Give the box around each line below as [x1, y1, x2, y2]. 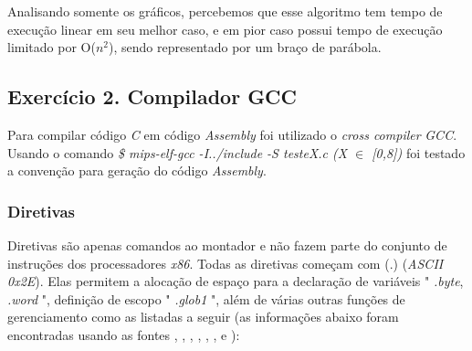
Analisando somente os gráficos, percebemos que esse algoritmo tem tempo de [7, 2, 443, 20]
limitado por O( [7, 37, 96, 57]
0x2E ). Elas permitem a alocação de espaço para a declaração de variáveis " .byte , [7, 271, 464, 291]
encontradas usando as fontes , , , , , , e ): [7, 324, 240, 344]
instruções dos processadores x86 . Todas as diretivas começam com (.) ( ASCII [7, 253, 444, 272]
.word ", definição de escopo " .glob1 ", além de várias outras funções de [7, 289, 405, 308]
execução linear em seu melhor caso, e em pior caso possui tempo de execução [7, 19, 443, 38]
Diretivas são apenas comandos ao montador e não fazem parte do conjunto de [7, 235, 447, 254]
